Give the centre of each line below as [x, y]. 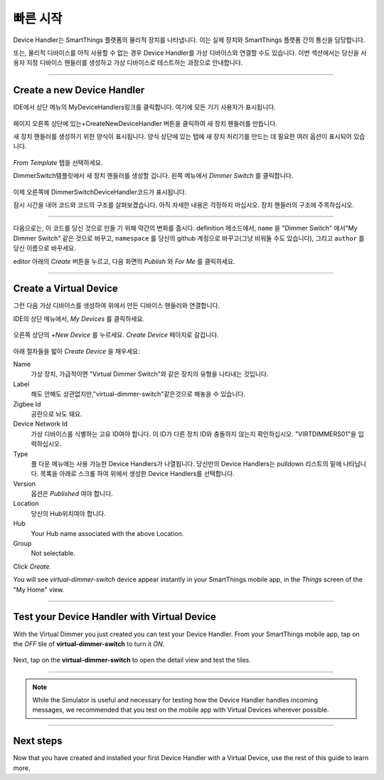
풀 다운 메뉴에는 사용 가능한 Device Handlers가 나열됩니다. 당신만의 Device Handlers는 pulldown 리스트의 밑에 [186, 463]
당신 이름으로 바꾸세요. [44, 248]
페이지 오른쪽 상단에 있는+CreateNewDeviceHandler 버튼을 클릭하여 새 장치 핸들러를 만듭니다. [145, 123]
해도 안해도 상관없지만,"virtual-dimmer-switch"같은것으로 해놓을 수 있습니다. [138, 394]
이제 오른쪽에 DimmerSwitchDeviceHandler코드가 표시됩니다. [100, 191]
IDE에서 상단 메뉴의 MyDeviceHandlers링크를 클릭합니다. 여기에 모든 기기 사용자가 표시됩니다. [145, 107]
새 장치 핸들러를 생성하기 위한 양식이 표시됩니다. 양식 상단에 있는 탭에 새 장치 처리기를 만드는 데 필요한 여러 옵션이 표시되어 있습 [189, 137]
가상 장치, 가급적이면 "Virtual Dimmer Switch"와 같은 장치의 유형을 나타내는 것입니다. [150, 374]
